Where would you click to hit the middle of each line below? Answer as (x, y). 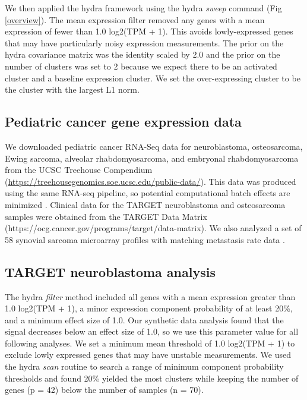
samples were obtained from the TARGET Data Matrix (106, 216)
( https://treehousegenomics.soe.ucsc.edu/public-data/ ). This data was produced (151, 181)
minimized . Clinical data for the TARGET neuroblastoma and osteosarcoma (145, 204)
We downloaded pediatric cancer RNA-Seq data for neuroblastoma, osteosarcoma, (154, 146)
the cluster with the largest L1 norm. (72, 89)
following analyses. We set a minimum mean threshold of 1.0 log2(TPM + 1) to (150, 343)
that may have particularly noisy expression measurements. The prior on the (144, 42)
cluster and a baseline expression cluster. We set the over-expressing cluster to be (153, 78)
